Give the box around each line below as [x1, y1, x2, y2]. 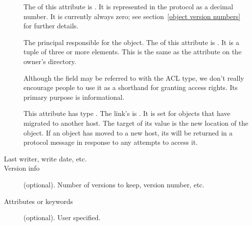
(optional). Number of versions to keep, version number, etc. [23, 179, 205, 189]
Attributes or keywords [4, 196, 73, 206]
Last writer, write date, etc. [4, 153, 87, 163]
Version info [4, 163, 40, 173]
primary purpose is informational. [23, 91, 125, 102]
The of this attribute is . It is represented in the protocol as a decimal [23, 1, 233, 11]
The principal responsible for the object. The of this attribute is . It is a [23, 37, 239, 47]
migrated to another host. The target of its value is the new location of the [23, 117, 249, 128]
